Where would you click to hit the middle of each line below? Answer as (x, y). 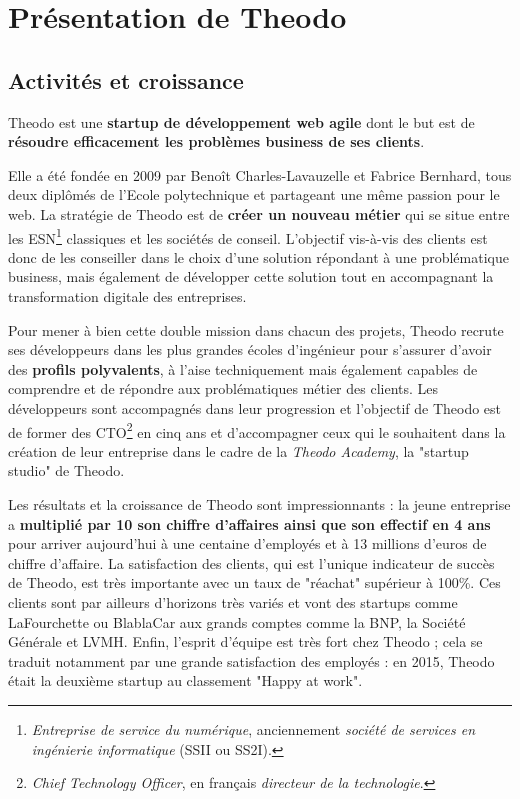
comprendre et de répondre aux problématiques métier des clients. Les (223, 388)
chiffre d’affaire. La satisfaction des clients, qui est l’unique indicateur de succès (251, 562)
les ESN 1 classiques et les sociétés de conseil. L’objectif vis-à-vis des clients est (248, 236)
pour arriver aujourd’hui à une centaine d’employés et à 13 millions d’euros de (247, 543)
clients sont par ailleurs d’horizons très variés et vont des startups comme (233, 601)
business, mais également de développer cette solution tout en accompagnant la (251, 276)
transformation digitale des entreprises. (127, 295)
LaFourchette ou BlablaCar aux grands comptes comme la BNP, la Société (237, 621)
